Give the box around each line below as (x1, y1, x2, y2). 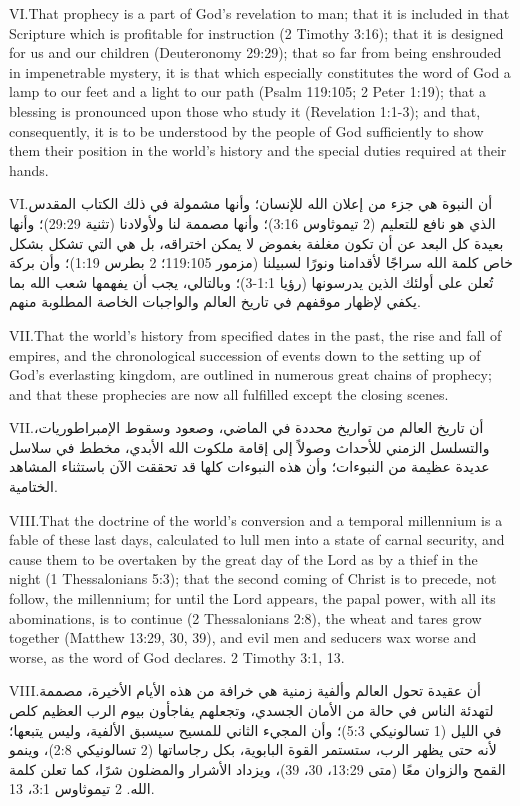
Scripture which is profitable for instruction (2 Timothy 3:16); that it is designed (9, 22, 504, 43)
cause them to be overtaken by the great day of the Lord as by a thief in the (9, 548, 478, 569)
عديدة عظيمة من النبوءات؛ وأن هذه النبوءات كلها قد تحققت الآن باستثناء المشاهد (9, 456, 490, 477)
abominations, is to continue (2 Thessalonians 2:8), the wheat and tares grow (9, 607, 482, 628)
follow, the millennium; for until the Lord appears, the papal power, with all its (9, 588, 496, 609)
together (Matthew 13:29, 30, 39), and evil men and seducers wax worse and (9, 627, 477, 648)
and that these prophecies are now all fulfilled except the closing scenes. (9, 383, 449, 404)
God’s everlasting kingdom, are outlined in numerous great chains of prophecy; (9, 364, 492, 385)
